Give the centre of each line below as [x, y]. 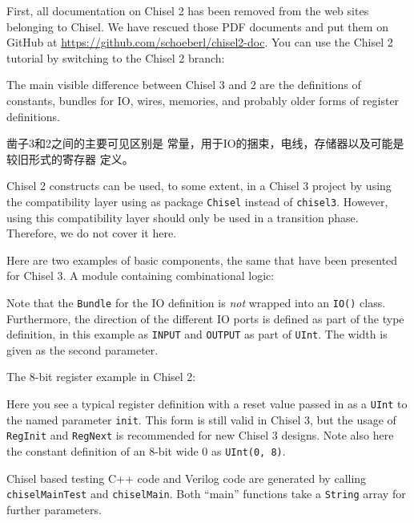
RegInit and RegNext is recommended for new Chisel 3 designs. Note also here [200, 435]
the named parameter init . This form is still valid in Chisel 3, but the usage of [201, 419]
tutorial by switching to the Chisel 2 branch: [116, 57]
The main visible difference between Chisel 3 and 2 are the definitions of [184, 85]
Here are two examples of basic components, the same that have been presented [202, 259]
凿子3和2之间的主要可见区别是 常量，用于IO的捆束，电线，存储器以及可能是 [205, 143]
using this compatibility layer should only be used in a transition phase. [183, 217]
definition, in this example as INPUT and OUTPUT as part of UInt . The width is [197, 334]
